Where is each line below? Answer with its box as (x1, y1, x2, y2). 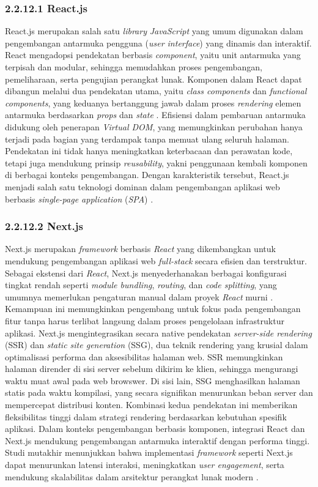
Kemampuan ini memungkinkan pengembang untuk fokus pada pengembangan (5, 302, 301, 315)
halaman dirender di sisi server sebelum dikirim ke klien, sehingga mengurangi (5, 362, 298, 375)
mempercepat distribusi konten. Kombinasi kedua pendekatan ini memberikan (5, 398, 298, 411)
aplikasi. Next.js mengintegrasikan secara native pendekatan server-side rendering (5, 326, 312, 339)
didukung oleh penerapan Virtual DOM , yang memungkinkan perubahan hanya (5, 120, 303, 133)
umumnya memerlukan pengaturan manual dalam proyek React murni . (5, 290, 273, 303)
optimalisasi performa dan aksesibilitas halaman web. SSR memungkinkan (5, 350, 283, 363)
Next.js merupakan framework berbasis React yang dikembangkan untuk (5, 242, 276, 255)
